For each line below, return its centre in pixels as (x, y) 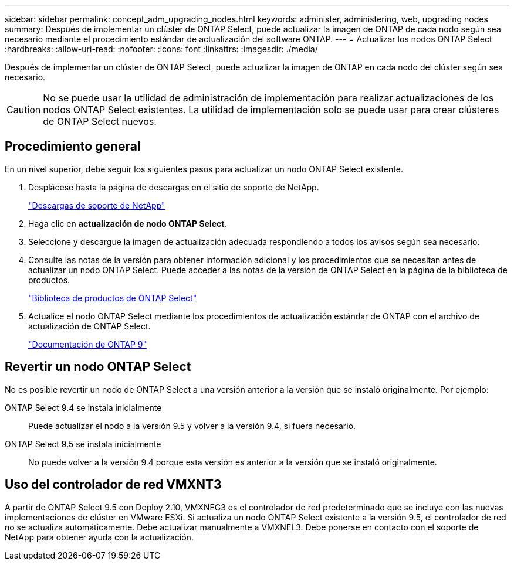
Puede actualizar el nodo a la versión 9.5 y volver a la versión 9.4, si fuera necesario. (192, 426)
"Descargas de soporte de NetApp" (97, 205)
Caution (24, 110)
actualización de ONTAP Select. (89, 326)
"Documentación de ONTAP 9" (88, 344)
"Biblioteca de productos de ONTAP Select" (113, 298)
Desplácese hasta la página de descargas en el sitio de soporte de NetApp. (174, 187)
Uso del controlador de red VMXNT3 (113, 485)
